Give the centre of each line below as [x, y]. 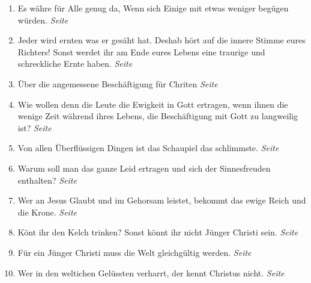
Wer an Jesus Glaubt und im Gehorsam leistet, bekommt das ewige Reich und [162, 200]
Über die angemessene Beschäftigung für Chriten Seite [118, 83]
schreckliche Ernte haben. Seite [75, 64]
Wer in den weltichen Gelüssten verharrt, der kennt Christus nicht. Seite [151, 272]
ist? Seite [35, 127]
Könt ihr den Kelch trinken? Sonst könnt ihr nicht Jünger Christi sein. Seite [158, 232]
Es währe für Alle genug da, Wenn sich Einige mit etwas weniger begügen [153, 8]
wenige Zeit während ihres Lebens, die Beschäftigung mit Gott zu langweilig [158, 116]
